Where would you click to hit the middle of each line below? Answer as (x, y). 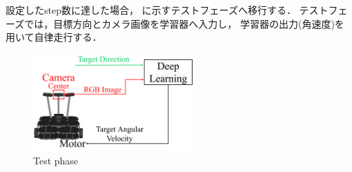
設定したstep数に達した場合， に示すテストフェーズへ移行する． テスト (167, 10)
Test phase (56, 160)
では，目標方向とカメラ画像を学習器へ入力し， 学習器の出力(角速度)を (184, 23)
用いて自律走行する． (54, 37)
